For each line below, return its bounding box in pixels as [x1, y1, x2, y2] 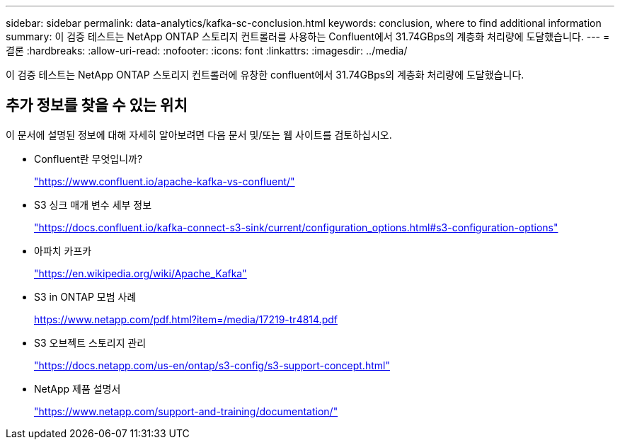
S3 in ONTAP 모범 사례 [34, 290, 137, 303]
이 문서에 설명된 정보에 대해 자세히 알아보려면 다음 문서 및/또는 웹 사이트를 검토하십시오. [6, 128, 392, 141]
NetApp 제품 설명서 [34, 382, 121, 395]
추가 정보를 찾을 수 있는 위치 [6, 96, 188, 115]
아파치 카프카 [34, 244, 92, 257]
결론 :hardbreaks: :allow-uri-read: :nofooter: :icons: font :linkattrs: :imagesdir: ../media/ [6, 45, 408, 57]
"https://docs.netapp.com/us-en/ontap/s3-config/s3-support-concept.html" [34, 359, 390, 371]
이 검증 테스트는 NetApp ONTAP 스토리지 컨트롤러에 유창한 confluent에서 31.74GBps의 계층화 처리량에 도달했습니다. [6, 69, 524, 81]
